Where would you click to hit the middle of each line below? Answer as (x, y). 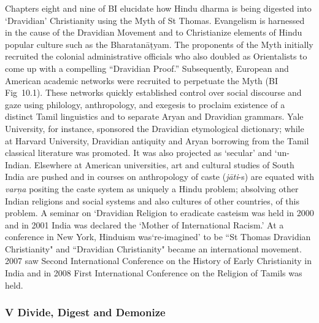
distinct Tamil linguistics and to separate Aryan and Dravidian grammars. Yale (154, 116)
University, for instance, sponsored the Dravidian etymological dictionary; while (155, 128)
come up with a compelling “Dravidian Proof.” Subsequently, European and (147, 68)
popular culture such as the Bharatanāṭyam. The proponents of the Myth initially (159, 44)
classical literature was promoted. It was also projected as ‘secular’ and (139, 153)
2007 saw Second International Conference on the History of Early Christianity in (158, 261)
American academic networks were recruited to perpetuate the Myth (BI (141, 80)
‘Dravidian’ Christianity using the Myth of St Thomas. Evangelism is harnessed (155, 20)
